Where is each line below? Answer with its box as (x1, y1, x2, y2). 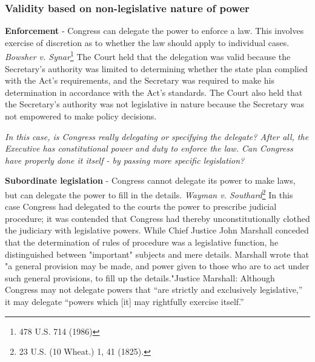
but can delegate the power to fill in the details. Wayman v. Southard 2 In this (5, 187, 293, 201)
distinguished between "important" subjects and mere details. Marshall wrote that (5, 247, 309, 260)
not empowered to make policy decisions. (5, 110, 157, 122)
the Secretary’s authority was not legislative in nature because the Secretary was (5, 98, 305, 110)
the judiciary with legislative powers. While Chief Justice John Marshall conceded (5, 224, 309, 236)
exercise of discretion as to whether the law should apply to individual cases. (5, 36, 290, 49)
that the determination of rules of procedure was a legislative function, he (5, 236, 279, 249)
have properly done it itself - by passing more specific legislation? (5, 153, 245, 166)
